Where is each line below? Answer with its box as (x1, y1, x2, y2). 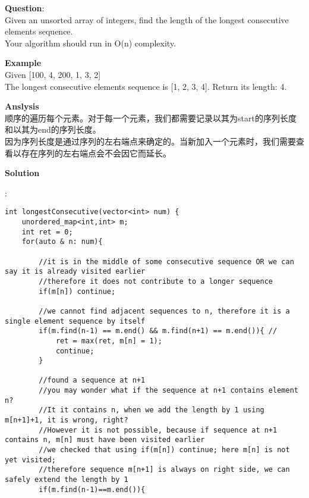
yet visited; (5, 455, 56, 464)
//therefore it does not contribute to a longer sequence (39, 277, 273, 286)
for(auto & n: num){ (21, 237, 103, 246)
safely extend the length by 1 (5, 475, 128, 484)
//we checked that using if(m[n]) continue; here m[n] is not (39, 446, 290, 455)
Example (5, 57, 42, 69)
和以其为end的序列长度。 (5, 123, 101, 136)
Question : (5, 2, 45, 14)
